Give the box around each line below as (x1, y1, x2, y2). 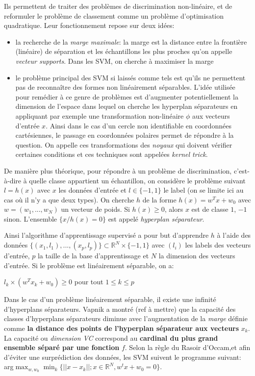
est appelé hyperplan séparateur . (108, 213, 204, 224)
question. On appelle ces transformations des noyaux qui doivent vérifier (15, 139, 232, 150)
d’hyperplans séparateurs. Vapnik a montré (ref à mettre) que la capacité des (4, 303, 236, 314)
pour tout (74, 276, 103, 287)
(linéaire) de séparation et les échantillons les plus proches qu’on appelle (15, 46, 232, 56)
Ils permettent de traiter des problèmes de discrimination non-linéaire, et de (4, 1, 232, 11)
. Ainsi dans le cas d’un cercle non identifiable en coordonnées (46, 120, 231, 130)
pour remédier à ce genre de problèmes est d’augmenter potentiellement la (15, 91, 238, 101)
